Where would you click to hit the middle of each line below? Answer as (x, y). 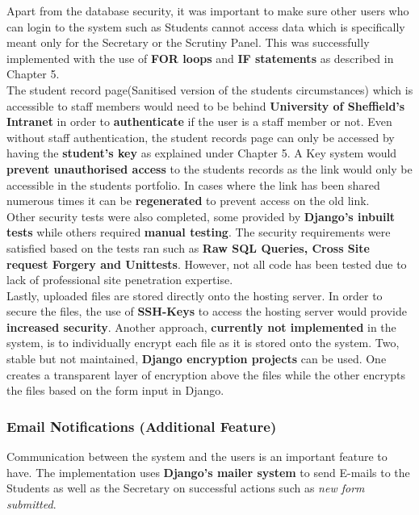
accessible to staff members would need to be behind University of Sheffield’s (206, 105)
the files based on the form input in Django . (115, 390)
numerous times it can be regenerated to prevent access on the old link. (188, 201)
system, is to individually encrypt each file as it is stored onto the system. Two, (203, 343)
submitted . (31, 503)
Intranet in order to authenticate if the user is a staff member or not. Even (199, 121)
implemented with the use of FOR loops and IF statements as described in (200, 58)
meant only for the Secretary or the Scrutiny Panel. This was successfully (188, 42)
